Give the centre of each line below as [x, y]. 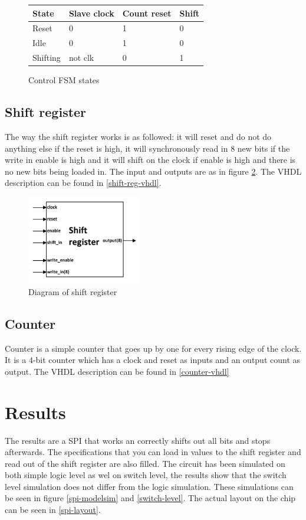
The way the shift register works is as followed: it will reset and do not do [138, 136]
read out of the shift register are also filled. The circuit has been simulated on [145, 463]
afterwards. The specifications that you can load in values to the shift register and [153, 452]
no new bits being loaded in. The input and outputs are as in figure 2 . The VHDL [153, 171]
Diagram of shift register [73, 291]
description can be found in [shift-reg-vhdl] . [83, 183]
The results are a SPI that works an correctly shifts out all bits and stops [138, 440]
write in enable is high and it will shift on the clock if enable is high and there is [150, 160]
